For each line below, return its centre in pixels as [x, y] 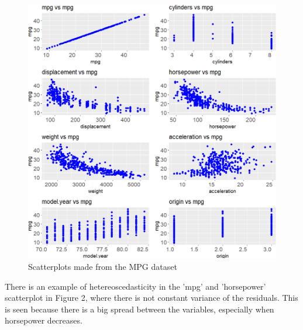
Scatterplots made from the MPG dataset [103, 266]
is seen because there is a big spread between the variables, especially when [140, 309]
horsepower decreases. [44, 320]
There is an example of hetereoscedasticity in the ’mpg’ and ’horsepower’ [135, 286]
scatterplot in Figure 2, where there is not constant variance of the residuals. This [151, 298]
